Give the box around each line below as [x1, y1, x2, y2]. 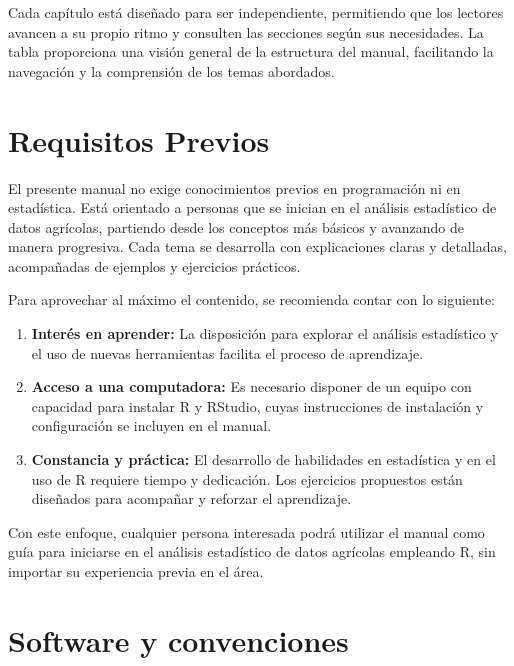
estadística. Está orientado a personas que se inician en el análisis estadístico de [8, 197, 497, 218]
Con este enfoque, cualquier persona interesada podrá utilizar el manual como [8, 521, 485, 542]
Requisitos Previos [8, 119, 270, 160]
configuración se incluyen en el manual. [31, 415, 272, 436]
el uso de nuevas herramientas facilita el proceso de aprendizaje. [31, 342, 424, 363]
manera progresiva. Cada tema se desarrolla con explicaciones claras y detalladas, [8, 236, 507, 257]
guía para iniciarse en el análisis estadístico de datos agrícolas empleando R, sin [8, 541, 496, 562]
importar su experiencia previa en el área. [8, 561, 264, 581]
